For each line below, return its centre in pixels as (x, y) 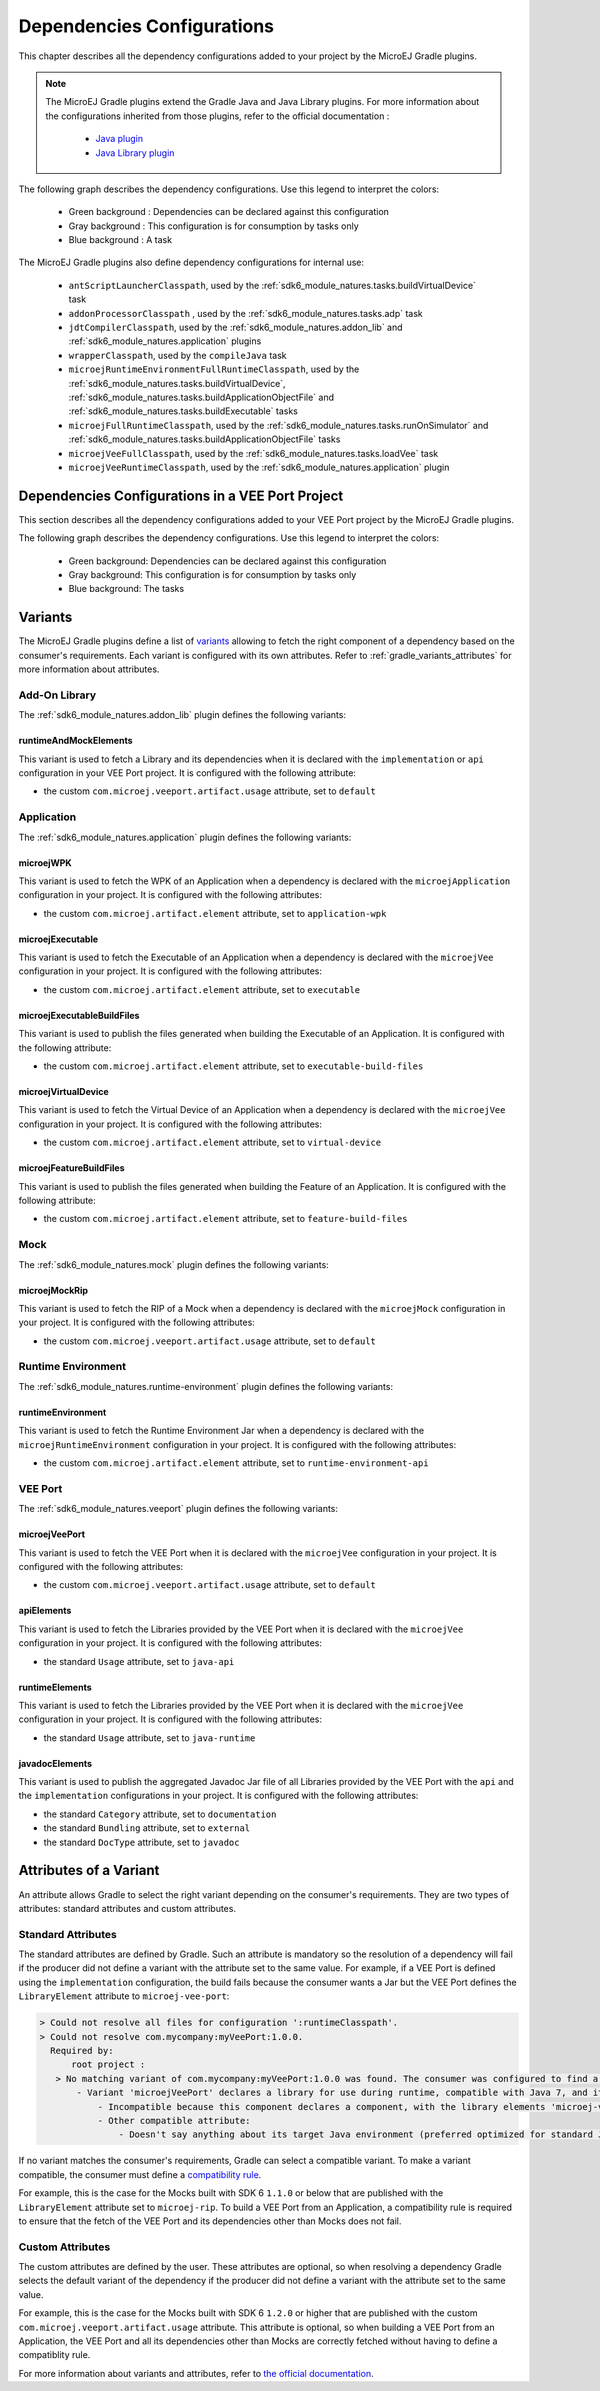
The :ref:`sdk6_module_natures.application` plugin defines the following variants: (185, 837)
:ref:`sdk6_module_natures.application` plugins (165, 341)
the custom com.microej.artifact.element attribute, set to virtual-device (212, 1142)
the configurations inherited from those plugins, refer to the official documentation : (217, 116)
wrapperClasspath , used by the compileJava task (177, 355)
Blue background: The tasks (126, 589)
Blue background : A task (120, 240)
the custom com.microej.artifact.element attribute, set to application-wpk (215, 913)
